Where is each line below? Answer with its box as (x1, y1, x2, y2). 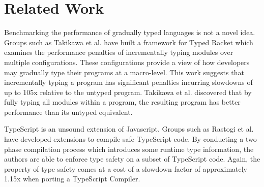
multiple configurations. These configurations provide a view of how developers (4, 56, 250, 67)
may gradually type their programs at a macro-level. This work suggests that (4, 67, 244, 77)
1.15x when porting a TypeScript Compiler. (4, 173, 140, 184)
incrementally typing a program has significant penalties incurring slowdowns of (4, 77, 253, 87)
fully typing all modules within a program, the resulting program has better (4, 97, 241, 107)
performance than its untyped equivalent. (4, 106, 133, 117)
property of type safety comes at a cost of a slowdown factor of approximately (4, 163, 247, 174)
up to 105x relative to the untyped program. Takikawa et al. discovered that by (4, 86, 252, 97)
